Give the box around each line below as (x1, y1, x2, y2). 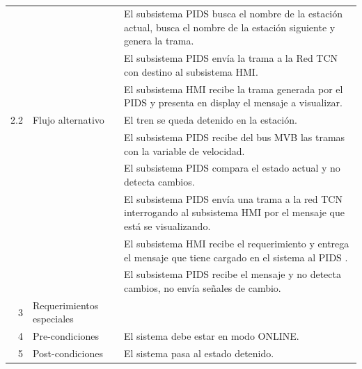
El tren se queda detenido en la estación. (124, 113, 297, 127)
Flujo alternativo (32, 113, 104, 127)
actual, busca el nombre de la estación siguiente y (124, 19, 336, 34)
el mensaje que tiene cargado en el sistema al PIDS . (124, 249, 348, 264)
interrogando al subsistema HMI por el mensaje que (124, 205, 345, 220)
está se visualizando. (124, 219, 211, 233)
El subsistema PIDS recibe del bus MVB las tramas (124, 130, 345, 144)
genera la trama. (124, 33, 194, 48)
